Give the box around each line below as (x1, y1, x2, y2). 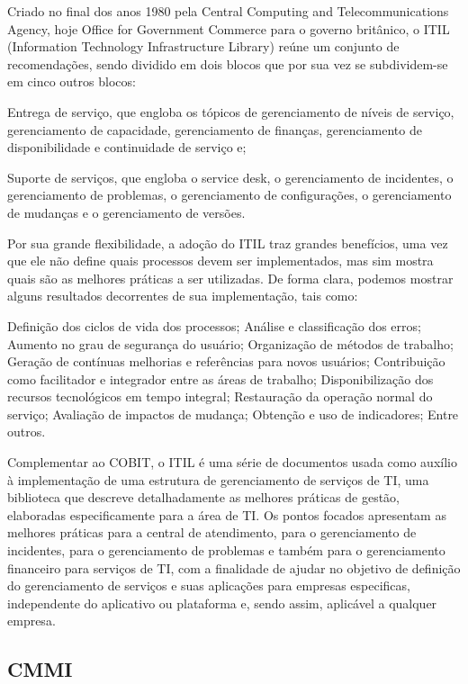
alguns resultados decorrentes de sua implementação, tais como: (7, 286, 358, 305)
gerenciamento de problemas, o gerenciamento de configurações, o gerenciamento (7, 185, 452, 204)
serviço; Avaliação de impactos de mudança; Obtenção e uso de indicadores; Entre (7, 404, 459, 423)
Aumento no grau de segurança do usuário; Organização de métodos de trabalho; (7, 334, 454, 353)
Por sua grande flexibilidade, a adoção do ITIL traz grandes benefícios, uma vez (7, 233, 448, 252)
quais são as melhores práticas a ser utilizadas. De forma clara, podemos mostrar (7, 268, 454, 287)
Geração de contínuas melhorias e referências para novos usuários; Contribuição (7, 352, 445, 371)
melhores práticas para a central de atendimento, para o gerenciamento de (7, 523, 417, 542)
